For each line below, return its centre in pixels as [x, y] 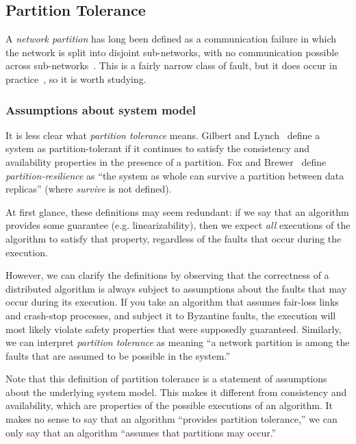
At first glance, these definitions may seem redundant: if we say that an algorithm [177, 211]
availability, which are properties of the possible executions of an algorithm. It [169, 405]
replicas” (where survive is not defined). [89, 189]
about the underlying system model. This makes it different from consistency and [176, 392]
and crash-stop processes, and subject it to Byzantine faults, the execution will [171, 315]
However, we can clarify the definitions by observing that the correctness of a [167, 275]
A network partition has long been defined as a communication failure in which [171, 39]
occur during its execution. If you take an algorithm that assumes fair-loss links [172, 302]
